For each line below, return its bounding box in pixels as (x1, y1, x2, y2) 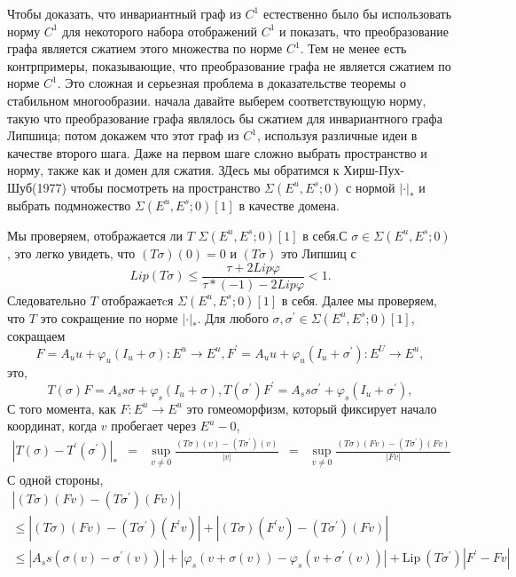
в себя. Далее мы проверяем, (281, 290, 437, 309)
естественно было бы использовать (262, 4, 452, 22)
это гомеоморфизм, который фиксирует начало (186, 399, 437, 417)
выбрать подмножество (7, 195, 131, 214)
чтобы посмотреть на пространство (70, 178, 261, 196)
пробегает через (111, 416, 196, 435)
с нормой (346, 178, 395, 196)
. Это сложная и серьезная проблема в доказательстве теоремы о (57, 74, 406, 92)
